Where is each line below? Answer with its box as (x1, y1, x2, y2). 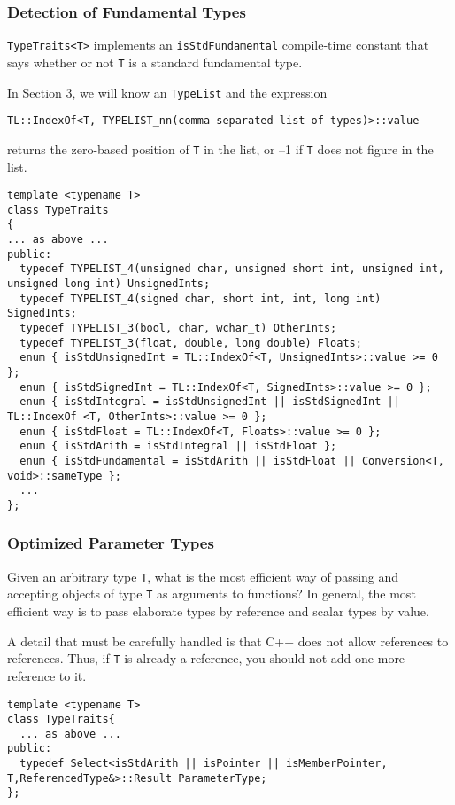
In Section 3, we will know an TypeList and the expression (7, 82, 328, 101)
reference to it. (7, 666, 87, 684)
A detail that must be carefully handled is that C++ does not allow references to (7, 631, 449, 650)
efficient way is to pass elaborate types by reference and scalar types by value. (7, 602, 429, 621)
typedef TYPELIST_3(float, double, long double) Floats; (19, 336, 362, 349)
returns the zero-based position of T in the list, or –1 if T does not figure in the (7, 139, 434, 158)
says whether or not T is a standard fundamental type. (7, 52, 303, 71)
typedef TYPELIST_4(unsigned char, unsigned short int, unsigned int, (19, 262, 444, 276)
